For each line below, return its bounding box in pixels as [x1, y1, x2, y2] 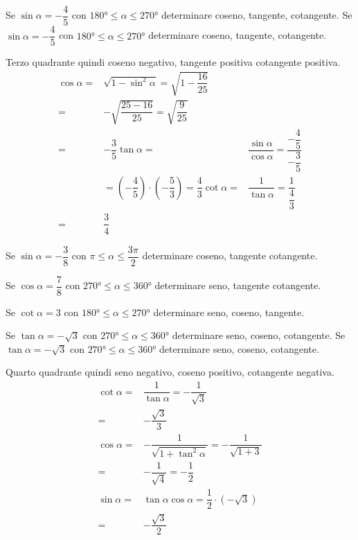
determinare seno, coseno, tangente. [153, 304, 305, 319]
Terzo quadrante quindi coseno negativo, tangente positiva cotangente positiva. [6, 55, 341, 69]
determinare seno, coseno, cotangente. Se [172, 328, 346, 342]
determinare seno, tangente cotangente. [154, 278, 321, 293]
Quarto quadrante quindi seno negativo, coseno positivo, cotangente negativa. [6, 365, 334, 379]
